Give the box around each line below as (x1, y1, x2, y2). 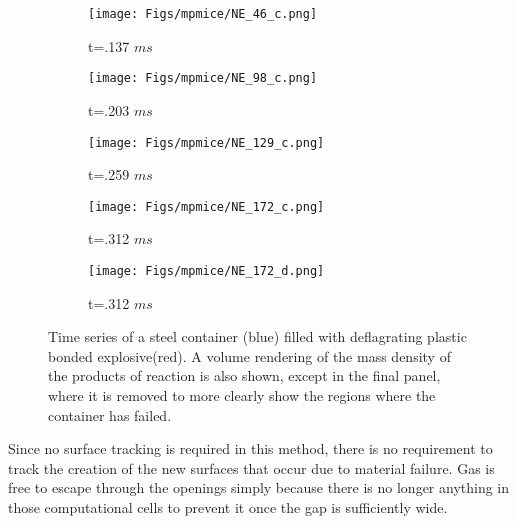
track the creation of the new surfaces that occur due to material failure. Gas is (8, 457, 495, 478)
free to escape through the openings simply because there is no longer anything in (8, 477, 510, 498)
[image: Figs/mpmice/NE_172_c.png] (88, 199, 325, 214)
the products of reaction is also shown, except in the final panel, (48, 365, 441, 386)
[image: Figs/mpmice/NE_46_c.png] (88, 7, 318, 21)
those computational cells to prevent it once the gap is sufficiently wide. (8, 497, 448, 517)
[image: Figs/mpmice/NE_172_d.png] (88, 264, 325, 278)
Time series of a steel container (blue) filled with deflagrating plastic (48, 326, 467, 347)
